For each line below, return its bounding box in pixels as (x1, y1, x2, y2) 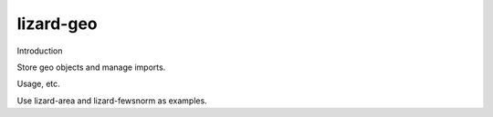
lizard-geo (16, 14, 98, 34)
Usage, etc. (16, 78, 61, 90)
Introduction (16, 45, 63, 56)
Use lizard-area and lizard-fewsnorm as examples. (16, 95, 207, 106)
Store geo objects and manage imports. (16, 62, 166, 73)
